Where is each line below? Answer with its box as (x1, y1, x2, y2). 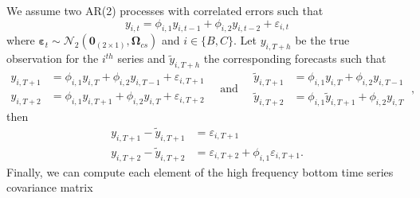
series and (117, 50, 166, 67)
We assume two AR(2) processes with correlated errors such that (6, 2, 324, 18)
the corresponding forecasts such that (203, 50, 387, 67)
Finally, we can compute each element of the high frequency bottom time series (6, 163, 394, 180)
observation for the (6, 50, 99, 67)
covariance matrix (6, 179, 93, 196)
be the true (295, 32, 350, 49)
